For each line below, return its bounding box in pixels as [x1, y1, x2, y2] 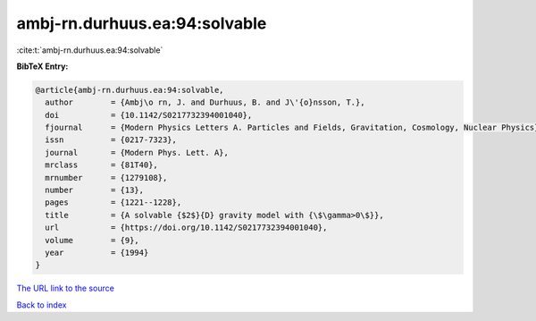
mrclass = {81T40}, [45, 160, 158, 170]
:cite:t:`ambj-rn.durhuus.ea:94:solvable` [16, 45, 163, 55]
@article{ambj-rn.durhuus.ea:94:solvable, [35, 85, 224, 95]
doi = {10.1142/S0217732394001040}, [45, 110, 253, 120]
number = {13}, [45, 185, 145, 196]
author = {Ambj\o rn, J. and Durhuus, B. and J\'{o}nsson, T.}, [45, 97, 365, 107]
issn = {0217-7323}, [45, 135, 178, 145]
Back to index [16, 300, 67, 310]
